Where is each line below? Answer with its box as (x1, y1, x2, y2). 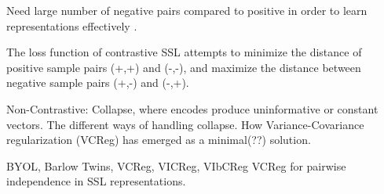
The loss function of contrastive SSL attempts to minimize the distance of (6, 44, 362, 60)
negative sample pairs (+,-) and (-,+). (6, 74, 189, 91)
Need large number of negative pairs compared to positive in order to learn (6, 2, 368, 18)
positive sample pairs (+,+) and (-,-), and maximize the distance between (6, 59, 361, 75)
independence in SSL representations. (6, 173, 186, 189)
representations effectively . (6, 17, 137, 34)
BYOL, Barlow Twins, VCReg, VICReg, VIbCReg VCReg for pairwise (6, 157, 346, 174)
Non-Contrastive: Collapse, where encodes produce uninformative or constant (6, 100, 379, 117)
